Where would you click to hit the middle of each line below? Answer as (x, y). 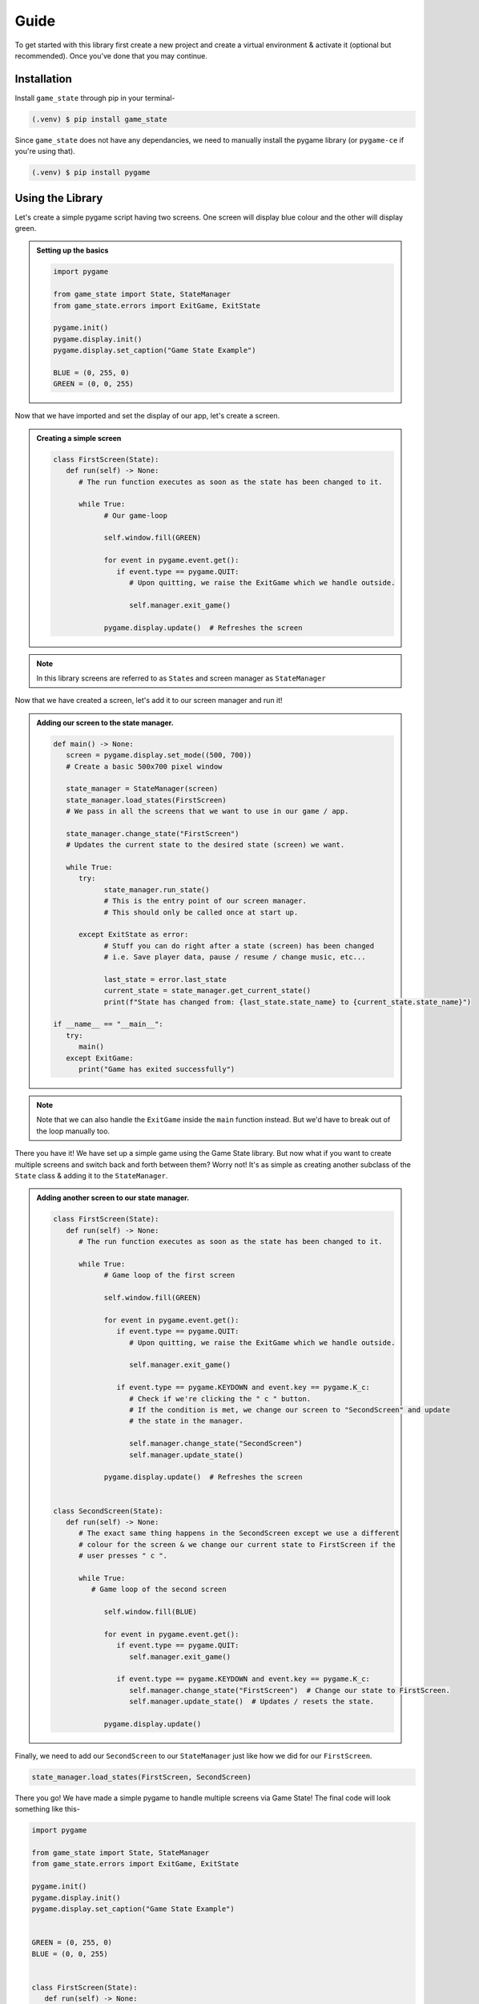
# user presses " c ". (123, 1556)
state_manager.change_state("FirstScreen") (152, 833)
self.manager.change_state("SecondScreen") (216, 1444)
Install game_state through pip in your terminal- (95, 98)
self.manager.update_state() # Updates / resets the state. (252, 1702)
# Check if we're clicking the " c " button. (220, 1398)
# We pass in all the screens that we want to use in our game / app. (207, 811)
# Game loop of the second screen (159, 1590)
